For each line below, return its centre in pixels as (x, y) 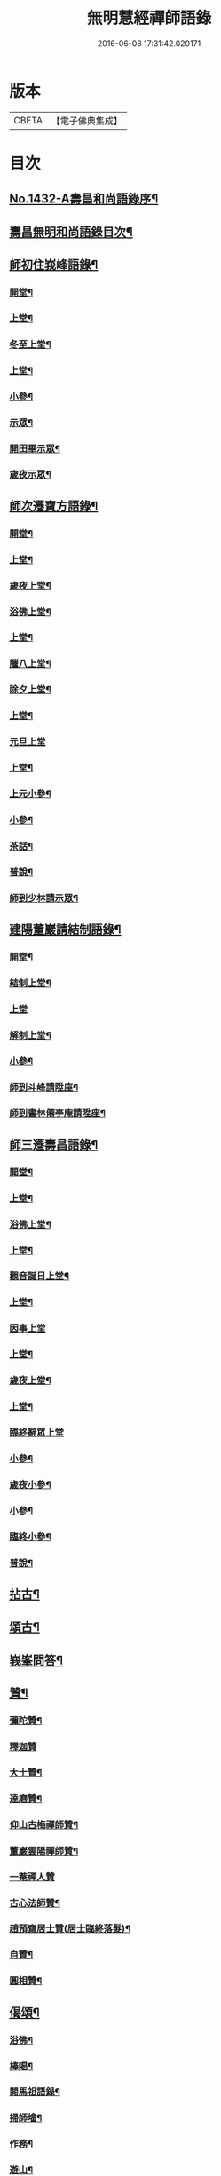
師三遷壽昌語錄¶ (54, 1145)
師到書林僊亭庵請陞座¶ (58, 1113)
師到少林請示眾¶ (44, 898)
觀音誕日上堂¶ (39, 1277)
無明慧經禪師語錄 (149, 18)
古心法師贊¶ (35, 1903)
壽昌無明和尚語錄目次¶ (71, 232)
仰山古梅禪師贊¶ (44, 1824)
